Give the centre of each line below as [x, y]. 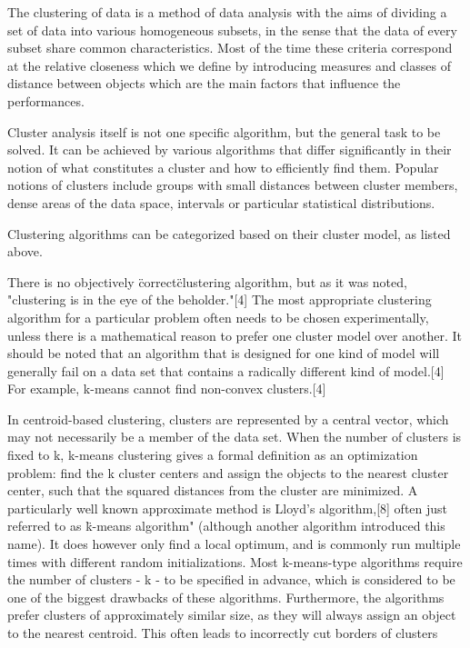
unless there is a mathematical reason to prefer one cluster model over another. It [235, 335]
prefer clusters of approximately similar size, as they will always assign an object [232, 615]
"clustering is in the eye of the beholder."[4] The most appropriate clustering [220, 299]
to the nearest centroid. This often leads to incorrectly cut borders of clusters [223, 633]
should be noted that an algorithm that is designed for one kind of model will [224, 353]
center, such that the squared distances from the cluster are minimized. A [213, 490]
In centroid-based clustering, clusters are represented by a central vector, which [228, 419]
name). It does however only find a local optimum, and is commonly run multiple [234, 544]
